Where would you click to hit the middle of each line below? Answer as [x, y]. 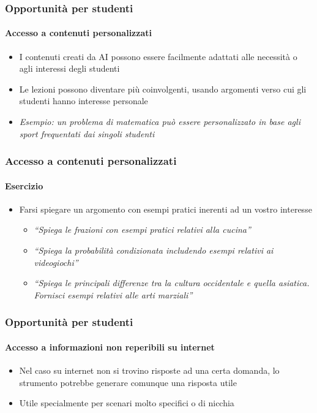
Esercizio [24, 185]
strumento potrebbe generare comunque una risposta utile [128, 382]
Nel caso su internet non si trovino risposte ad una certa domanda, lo [149, 370]
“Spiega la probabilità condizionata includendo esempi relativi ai [154, 250]
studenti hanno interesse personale [84, 101]
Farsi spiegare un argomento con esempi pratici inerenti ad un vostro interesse [166, 209]
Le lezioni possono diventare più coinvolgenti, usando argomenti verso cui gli [163, 89]
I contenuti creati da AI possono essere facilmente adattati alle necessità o [158, 56]
